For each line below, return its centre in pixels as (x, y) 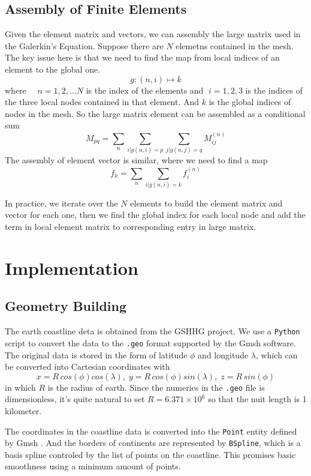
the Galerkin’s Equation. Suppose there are (84, 45)
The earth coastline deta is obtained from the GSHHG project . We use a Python (153, 331)
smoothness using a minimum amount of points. (93, 466)
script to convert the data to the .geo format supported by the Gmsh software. (150, 342)
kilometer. (23, 410)
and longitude (223, 354)
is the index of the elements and (145, 90)
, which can (277, 354)
